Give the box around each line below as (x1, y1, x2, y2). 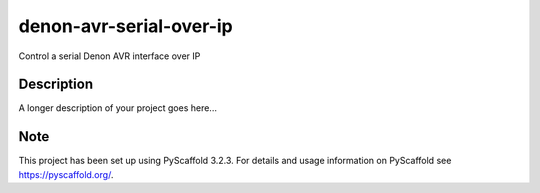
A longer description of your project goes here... (18, 102, 217, 114)
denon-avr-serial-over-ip (18, 15, 234, 37)
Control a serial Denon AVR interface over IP (18, 50, 201, 62)
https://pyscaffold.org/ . (18, 168, 114, 180)
